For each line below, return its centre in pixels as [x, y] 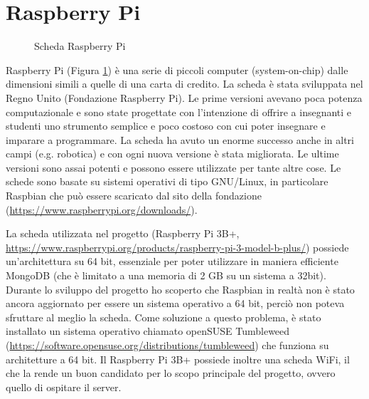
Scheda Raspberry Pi [80, 46]
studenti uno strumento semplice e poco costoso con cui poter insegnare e [166, 126]
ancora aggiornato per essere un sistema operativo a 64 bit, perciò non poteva [175, 303]
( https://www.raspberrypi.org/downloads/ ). [102, 209]
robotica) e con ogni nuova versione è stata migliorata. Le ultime [198, 154]
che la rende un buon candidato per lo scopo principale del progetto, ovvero [171, 373]
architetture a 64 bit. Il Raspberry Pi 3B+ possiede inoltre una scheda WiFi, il [178, 359]
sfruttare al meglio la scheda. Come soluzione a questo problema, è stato [164, 317]
